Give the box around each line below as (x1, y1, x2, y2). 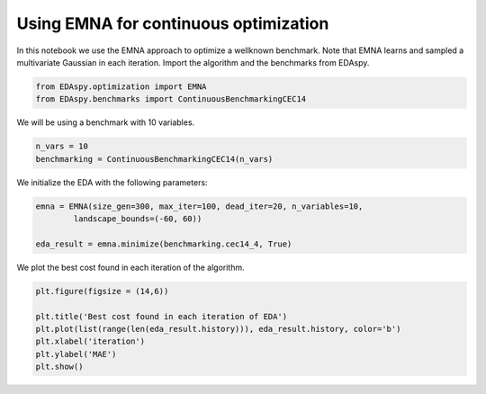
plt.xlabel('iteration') (35, 336, 146, 346)
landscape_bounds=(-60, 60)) (73, 214, 202, 224)
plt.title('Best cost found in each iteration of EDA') (35, 311, 288, 321)
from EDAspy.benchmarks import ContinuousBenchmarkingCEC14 (35, 94, 307, 104)
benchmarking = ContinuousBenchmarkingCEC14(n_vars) (35, 154, 274, 164)
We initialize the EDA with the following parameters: (16, 176, 208, 188)
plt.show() (35, 362, 84, 372)
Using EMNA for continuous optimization (16, 13, 329, 33)
